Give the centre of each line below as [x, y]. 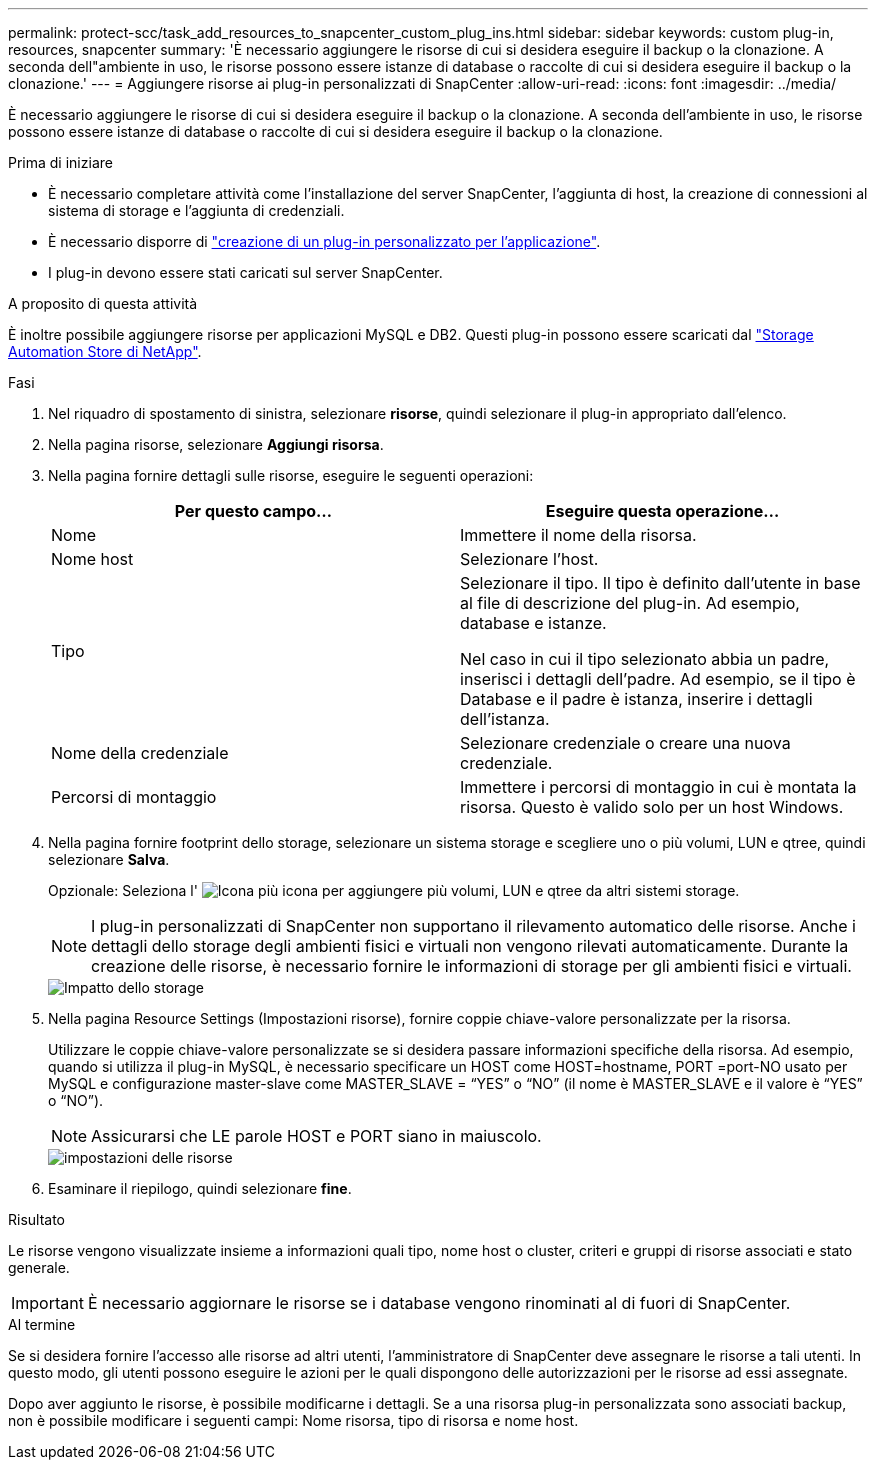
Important [47, 1303]
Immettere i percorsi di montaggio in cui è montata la [658, 787]
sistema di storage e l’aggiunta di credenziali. [196, 210]
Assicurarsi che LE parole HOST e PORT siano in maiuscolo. [316, 1136]
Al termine [42, 1324]
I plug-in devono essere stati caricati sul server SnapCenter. [245, 272]
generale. [39, 1267]
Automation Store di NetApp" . [105, 351]
